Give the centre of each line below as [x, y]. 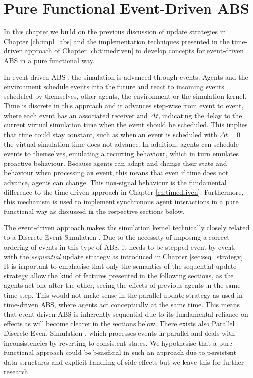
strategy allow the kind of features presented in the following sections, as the [119, 275]
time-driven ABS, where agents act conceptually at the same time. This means [122, 304]
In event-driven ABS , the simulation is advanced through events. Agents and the [126, 77]
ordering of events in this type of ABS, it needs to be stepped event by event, [120, 247]
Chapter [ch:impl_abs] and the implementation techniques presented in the [117, 41]
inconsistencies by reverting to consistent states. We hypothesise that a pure [118, 343]
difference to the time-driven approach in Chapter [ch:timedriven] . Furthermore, [124, 192]
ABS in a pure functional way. [49, 60]
